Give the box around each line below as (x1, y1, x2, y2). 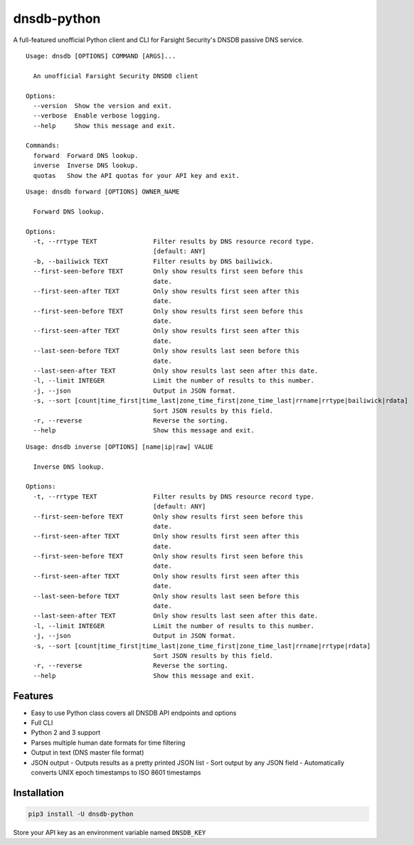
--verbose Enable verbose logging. (33, 112, 161, 120)
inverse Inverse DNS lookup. (33, 161, 139, 170)
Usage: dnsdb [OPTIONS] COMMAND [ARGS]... (26, 52, 176, 60)
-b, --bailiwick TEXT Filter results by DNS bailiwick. (33, 257, 274, 265)
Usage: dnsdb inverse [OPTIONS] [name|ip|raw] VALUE (26, 442, 213, 451)
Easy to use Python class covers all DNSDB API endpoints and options (31, 708, 237, 717)
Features (13, 690, 53, 702)
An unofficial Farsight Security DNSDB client (33, 72, 198, 80)
